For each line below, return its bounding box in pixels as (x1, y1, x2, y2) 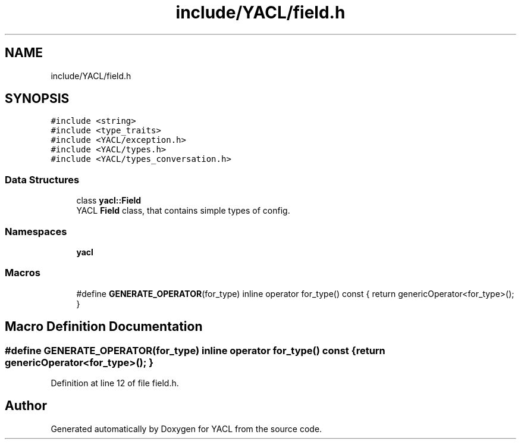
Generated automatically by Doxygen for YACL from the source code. (51, 423, 322, 434)
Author (5, 398, 47, 414)
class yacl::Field (76, 195, 142, 206)
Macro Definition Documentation (5, 319, 203, 334)
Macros (5, 267, 40, 279)
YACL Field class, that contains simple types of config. (76, 205, 290, 216)
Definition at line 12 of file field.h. (51, 377, 179, 388)
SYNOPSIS (5, 91, 70, 107)
